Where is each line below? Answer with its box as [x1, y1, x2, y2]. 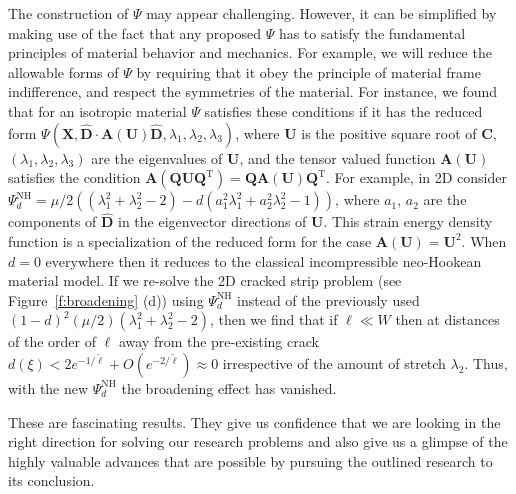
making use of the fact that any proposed [8, 22, 261, 43]
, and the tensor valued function [239, 147, 436, 168]
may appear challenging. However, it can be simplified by [146, 3, 497, 23]
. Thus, [464, 352, 508, 373]
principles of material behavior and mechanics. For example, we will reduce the [8, 42, 492, 63]
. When [461, 230, 507, 251]
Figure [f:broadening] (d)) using [8, 289, 204, 310]
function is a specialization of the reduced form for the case [8, 230, 372, 251]
